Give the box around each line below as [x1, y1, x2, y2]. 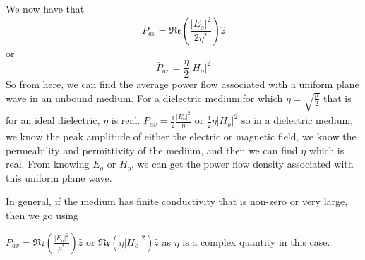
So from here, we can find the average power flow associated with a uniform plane [6, 77, 359, 92]
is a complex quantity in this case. [182, 234, 330, 249]
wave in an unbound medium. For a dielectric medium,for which [6, 90, 283, 105]
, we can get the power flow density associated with [131, 156, 354, 171]
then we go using [6, 207, 79, 222]
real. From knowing [6, 156, 90, 171]
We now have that [6, 1, 85, 16]
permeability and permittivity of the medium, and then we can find [6, 142, 298, 157]
